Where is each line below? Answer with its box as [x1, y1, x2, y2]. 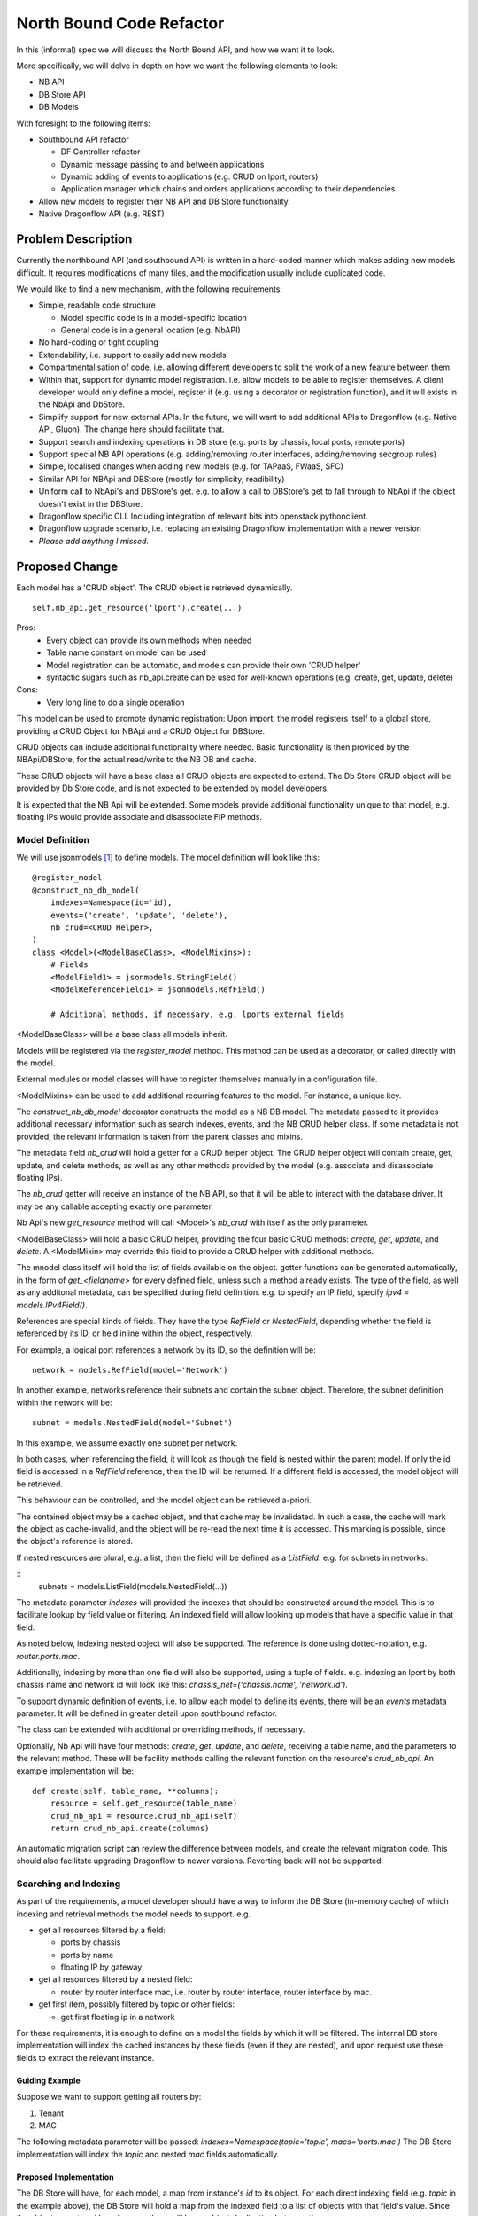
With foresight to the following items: [16, 118, 150, 129]
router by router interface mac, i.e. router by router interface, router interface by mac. [60, 1986, 372, 1997]
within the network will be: [16, 1397, 112, 1408]
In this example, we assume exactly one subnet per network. [16, 1437, 238, 1448]
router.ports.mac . [16, 1650, 80, 1661]
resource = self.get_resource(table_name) [50, 1799, 238, 1808]
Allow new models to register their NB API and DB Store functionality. [38, 196, 291, 207]
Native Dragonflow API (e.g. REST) [38, 208, 166, 219]
